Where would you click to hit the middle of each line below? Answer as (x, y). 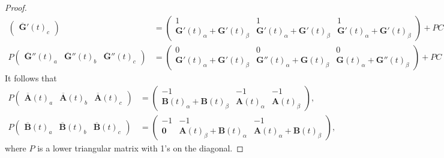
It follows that (31, 78)
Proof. (16, 7)
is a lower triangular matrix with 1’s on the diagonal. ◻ (140, 148)
